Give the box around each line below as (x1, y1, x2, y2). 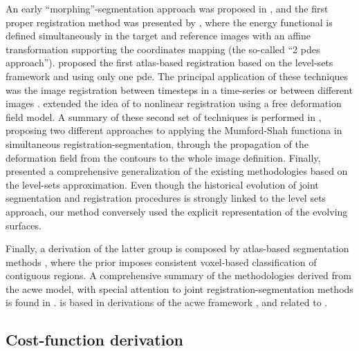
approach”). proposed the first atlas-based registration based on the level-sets (6, 55, 333, 70)
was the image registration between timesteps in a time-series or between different (6, 82, 353, 97)
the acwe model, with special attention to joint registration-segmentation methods (6, 281, 353, 296)
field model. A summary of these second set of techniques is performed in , (6, 109, 322, 124)
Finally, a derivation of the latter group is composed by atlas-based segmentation (6, 241, 349, 256)
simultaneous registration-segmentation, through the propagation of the (6, 136, 309, 151)
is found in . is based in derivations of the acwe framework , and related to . (6, 295, 328, 310)
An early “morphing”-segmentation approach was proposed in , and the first (6, 1, 329, 15)
